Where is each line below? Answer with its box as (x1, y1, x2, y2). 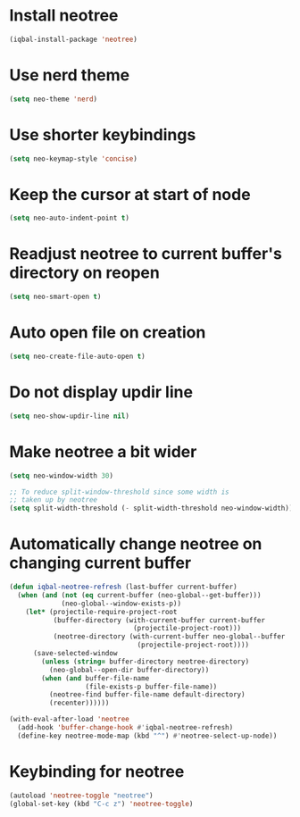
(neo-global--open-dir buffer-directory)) (48, 665, 210, 674)
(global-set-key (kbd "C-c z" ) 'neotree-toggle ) (9, 799, 194, 808)
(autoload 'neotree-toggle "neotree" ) (9, 791, 154, 800)
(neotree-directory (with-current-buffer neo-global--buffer (53, 632, 286, 641)
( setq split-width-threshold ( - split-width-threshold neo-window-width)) (9, 504, 294, 513)
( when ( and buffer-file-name (41, 673, 150, 683)
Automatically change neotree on (9, 534, 262, 554)
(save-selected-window (32, 649, 118, 658)
